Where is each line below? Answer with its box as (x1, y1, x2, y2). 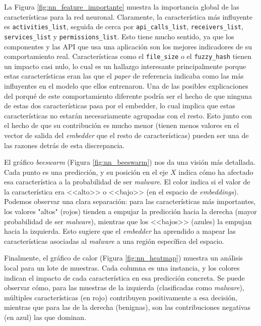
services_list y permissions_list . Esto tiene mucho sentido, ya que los (4, 31, 234, 41)
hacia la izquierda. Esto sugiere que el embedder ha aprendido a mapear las (4, 226, 236, 236)
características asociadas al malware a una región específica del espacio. (4, 235, 224, 246)
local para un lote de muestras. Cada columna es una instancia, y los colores (4, 263, 240, 273)
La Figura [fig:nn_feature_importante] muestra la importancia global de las (4, 2, 239, 12)
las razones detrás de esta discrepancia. (4, 140, 125, 150)
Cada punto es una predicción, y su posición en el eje (4, 166, 168, 177)
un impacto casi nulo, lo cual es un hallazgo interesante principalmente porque (4, 60, 246, 71)
